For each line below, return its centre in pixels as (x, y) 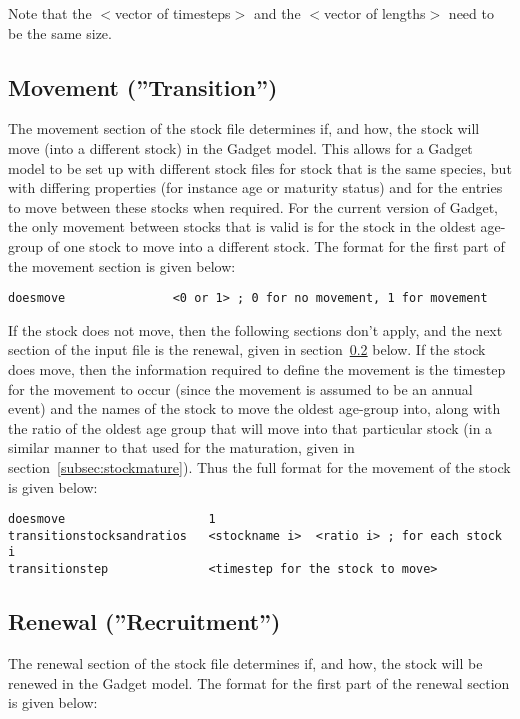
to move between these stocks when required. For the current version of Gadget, (253, 206)
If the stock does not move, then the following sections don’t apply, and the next (255, 329)
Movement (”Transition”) (143, 86)
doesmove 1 (112, 519)
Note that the (50, 13)
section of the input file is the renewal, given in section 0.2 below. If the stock (247, 349)
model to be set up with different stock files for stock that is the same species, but (260, 167)
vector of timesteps (172, 13)
